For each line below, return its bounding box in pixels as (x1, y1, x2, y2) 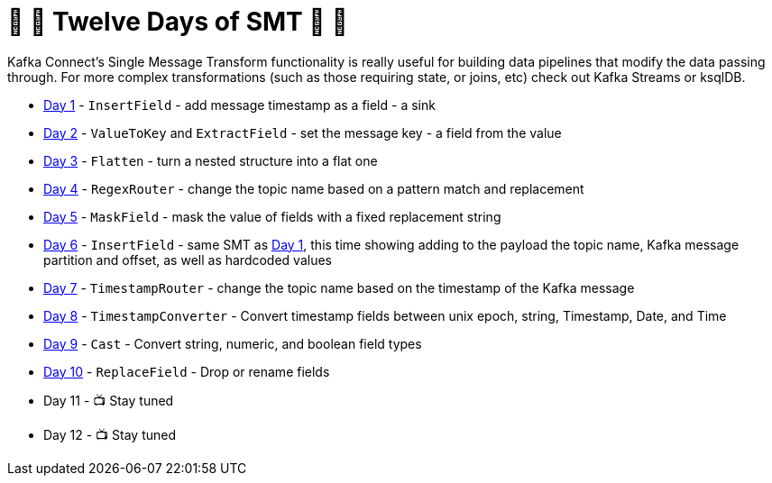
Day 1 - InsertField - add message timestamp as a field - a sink (43, 96, 436, 113)
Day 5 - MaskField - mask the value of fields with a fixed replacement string (43, 208, 501, 224)
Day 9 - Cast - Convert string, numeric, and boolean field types (43, 335, 422, 351)
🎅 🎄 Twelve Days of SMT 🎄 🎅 (7, 6, 348, 37)
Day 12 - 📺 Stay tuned (43, 426, 177, 442)
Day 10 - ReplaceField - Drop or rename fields (43, 363, 330, 379)
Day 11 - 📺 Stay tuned (43, 392, 174, 408)
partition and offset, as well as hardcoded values (43, 251, 332, 268)
